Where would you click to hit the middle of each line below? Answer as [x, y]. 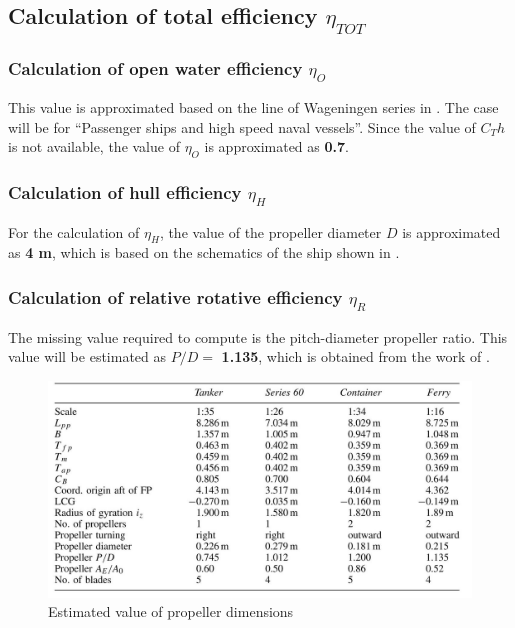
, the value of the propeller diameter [270, 231]
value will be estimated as [87, 356]
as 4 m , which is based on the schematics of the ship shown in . [204, 252]
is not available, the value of [94, 146]
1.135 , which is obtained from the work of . [355, 356]
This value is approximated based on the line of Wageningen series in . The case [253, 107]
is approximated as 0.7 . [276, 146]
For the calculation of [74, 231]
